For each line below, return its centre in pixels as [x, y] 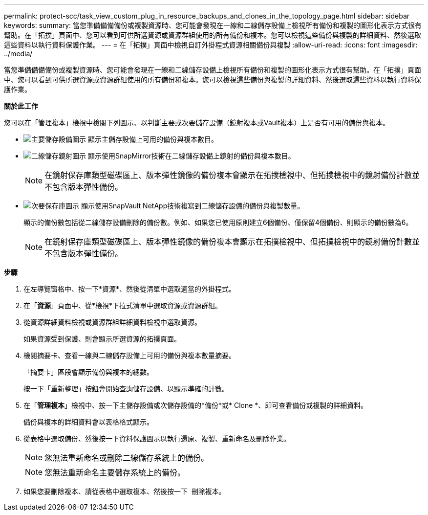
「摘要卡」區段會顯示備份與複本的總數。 [88, 372]
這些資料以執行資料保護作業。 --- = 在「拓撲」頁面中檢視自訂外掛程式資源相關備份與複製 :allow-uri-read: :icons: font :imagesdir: [211, 45]
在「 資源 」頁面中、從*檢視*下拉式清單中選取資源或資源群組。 [123, 305]
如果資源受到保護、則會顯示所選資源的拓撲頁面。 [102, 339]
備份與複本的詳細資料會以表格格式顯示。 [88, 422]
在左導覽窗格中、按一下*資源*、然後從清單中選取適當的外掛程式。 [130, 289]
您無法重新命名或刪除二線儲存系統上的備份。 [127, 458]
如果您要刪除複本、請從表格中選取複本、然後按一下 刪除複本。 [125, 491]
